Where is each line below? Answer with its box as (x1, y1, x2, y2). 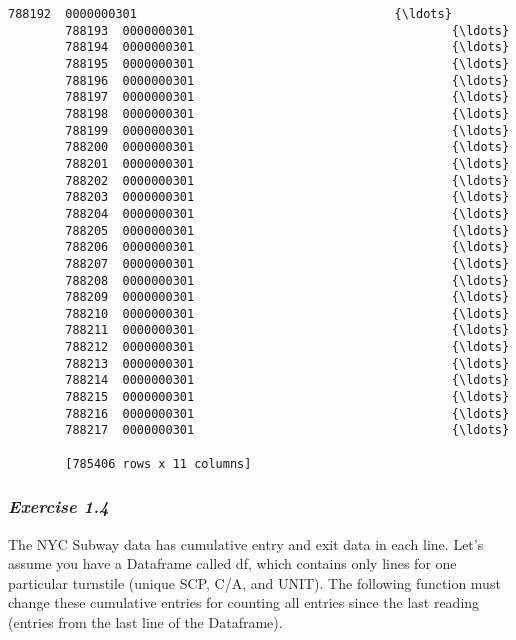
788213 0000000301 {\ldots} (65, 356, 510, 371)
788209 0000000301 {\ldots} (65, 290, 510, 305)
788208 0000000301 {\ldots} (65, 273, 510, 288)
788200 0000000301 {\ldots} (65, 140, 510, 155)
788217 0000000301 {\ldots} (65, 423, 510, 438)
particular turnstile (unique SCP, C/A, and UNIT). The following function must (8, 572, 501, 593)
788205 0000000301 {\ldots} (65, 223, 510, 238)
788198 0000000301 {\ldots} (65, 106, 510, 121)
